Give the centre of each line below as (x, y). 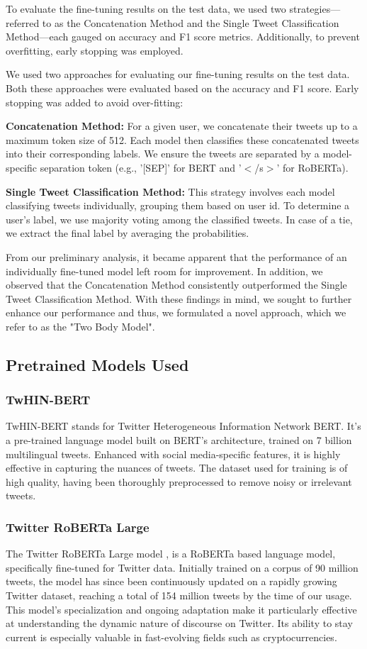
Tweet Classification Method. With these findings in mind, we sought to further (179, 298)
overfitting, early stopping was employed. (95, 50)
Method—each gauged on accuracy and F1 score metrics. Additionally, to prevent (183, 37)
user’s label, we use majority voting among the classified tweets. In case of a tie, (179, 219)
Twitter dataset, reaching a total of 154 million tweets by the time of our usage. (179, 595)
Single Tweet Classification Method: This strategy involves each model (170, 191)
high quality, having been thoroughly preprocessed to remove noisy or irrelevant (179, 481)
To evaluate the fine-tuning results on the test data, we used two (146, 9)
